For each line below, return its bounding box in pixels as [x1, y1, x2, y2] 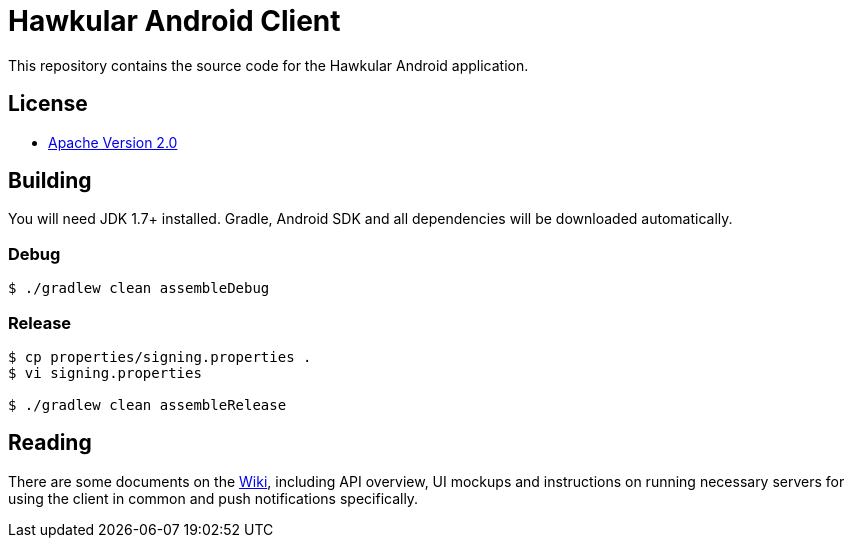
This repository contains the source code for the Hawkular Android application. [8, 56, 529, 74]
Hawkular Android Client [8, 4, 341, 38]
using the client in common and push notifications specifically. [8, 489, 419, 507]
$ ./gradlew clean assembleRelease [8, 396, 287, 413]
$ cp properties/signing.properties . [8, 348, 312, 365]
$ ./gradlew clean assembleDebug [8, 280, 270, 297]
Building [8, 168, 92, 194]
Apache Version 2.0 [48, 133, 178, 151]
